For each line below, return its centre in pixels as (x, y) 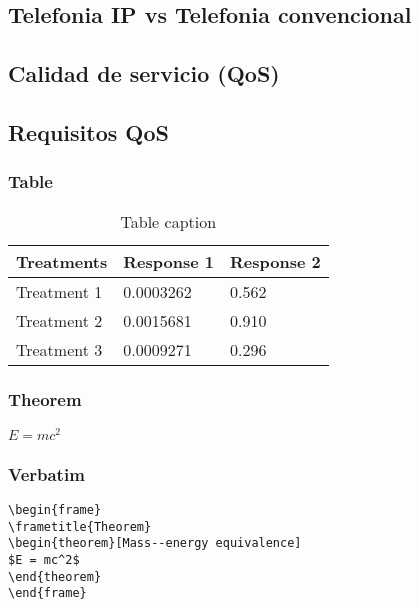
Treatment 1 (59, 291)
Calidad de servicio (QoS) (144, 73)
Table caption (168, 221)
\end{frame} (47, 593)
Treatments (62, 261)
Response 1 (168, 261)
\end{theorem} (55, 576)
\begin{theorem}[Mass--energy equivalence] (155, 543)
